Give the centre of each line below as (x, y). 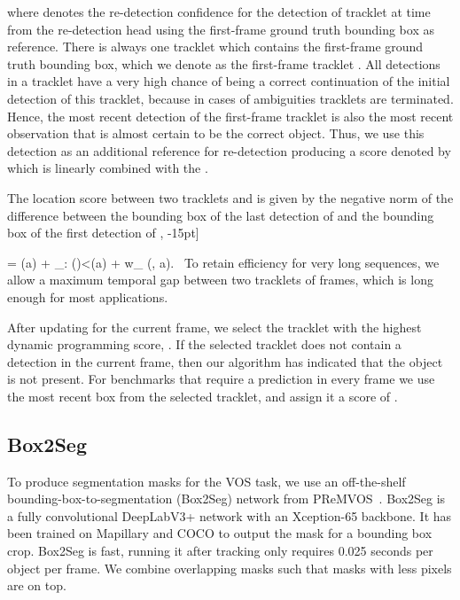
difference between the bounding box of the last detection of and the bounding (221, 215)
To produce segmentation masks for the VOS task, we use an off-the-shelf (207, 481)
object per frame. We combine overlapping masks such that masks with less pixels (230, 568)
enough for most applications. (88, 296)
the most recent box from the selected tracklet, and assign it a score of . (203, 396)
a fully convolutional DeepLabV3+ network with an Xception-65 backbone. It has (230, 515)
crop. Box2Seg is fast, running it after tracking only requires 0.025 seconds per (220, 551)
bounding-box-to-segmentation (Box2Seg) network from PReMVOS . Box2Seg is (226, 499)
